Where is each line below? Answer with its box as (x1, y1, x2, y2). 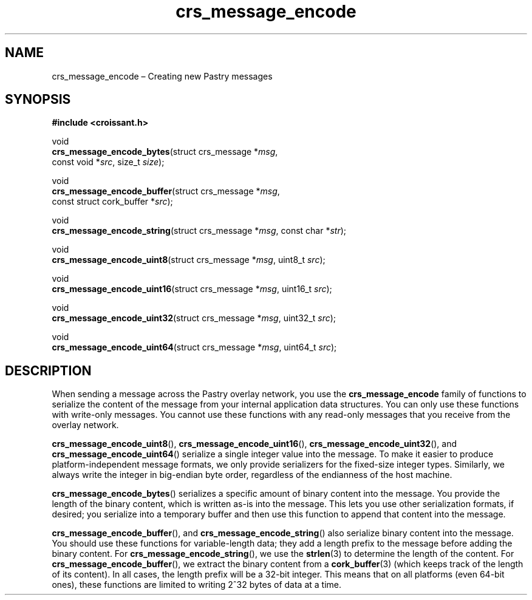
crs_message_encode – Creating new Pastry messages (52, 70, 273, 81)
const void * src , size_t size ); (52, 157, 165, 168)
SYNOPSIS (5, 92, 71, 107)
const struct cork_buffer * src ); (52, 196, 173, 207)
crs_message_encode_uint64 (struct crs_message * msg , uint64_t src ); (52, 342, 337, 353)
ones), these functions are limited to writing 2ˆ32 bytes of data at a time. (52, 579, 341, 590)
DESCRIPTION (5, 363, 92, 378)
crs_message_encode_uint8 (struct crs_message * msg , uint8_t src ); (52, 254, 326, 265)
